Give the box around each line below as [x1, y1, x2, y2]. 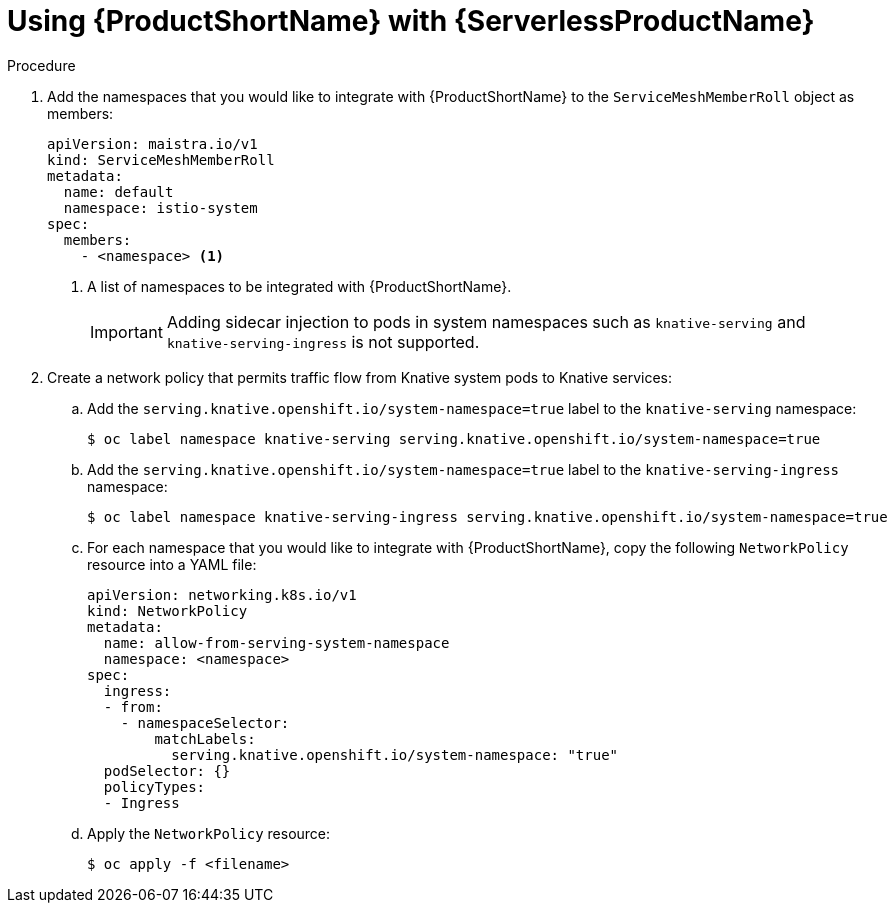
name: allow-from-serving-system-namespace [103, 634, 450, 651]
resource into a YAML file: [87, 555, 257, 573]
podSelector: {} [103, 762, 231, 779]
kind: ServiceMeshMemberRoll [47, 151, 275, 168]
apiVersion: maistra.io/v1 [47, 135, 258, 152]
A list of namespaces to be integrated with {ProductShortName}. [87, 277, 512, 295]
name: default [63, 183, 174, 200]
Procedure [7, 56, 76, 74]
